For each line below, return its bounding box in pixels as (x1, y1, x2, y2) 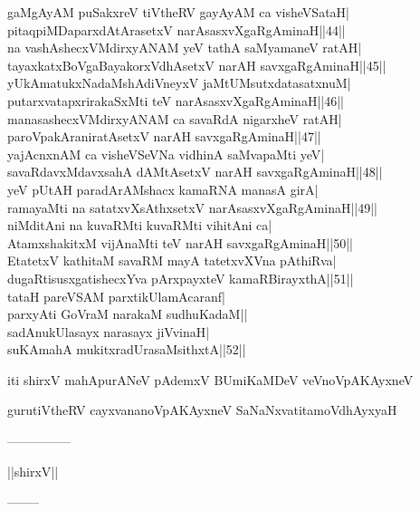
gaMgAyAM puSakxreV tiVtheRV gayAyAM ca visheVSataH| (7, 3, 349, 21)
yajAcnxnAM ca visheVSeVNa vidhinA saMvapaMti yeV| (7, 144, 325, 163)
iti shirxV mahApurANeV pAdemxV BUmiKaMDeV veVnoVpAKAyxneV (7, 370, 414, 389)
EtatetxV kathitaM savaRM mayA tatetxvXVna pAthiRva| (7, 251, 337, 270)
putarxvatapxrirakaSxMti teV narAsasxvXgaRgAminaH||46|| (7, 91, 344, 110)
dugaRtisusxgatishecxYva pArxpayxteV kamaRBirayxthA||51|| (7, 268, 354, 287)
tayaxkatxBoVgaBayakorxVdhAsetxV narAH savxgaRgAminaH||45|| (7, 55, 387, 74)
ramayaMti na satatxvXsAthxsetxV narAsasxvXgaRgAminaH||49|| (7, 198, 378, 217)
